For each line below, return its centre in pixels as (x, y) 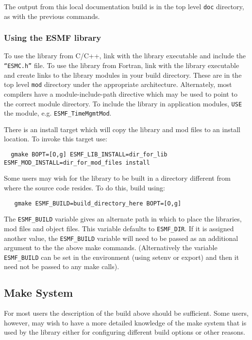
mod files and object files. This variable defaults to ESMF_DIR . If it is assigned (119, 228)
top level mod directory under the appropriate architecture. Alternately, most (118, 84)
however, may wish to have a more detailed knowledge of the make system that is (125, 322)
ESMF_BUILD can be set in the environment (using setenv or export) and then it (122, 257)
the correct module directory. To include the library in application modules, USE (123, 103)
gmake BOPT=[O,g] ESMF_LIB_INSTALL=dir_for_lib (89, 155)
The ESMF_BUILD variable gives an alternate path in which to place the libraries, (123, 219)
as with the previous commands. (52, 16)
